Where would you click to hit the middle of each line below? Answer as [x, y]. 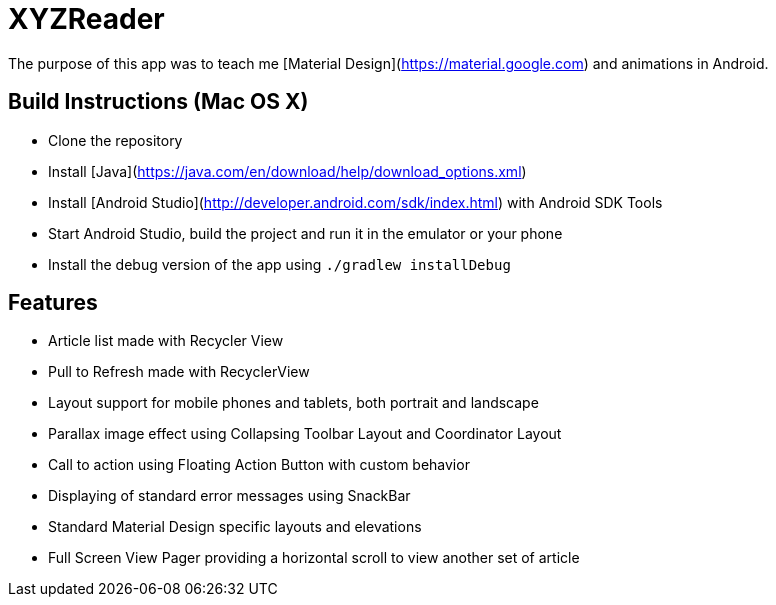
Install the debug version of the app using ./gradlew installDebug [279, 264]
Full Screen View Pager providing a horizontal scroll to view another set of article [314, 558]
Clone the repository [115, 140]
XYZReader [86, 19]
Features [53, 303]
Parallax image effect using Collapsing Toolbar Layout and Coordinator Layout [305, 434]
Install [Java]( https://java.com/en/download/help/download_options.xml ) [287, 171]
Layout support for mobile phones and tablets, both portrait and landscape [293, 403]
